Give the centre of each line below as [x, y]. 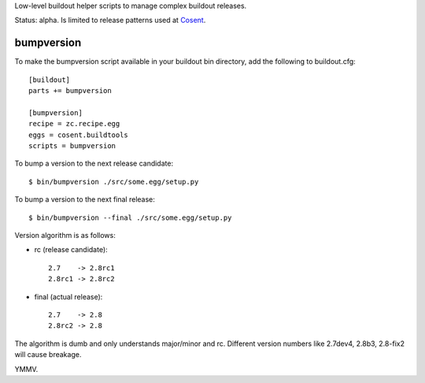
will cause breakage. [48, 355]
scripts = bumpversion [72, 146]
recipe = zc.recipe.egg [74, 124]
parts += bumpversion [70, 91]
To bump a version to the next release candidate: [94, 164]
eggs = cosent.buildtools [79, 135]
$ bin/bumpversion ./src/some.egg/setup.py [114, 182]
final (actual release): [68, 296]
